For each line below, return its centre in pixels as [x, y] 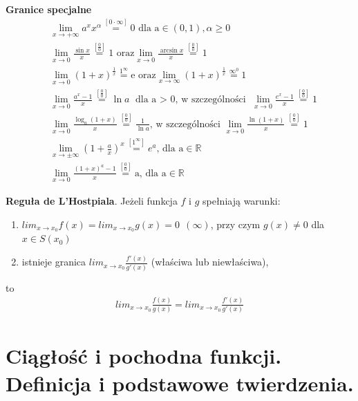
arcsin [169, 50]
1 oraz [122, 54]
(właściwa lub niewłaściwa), [210, 262]
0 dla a [145, 28]
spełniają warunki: [242, 201]
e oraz [143, 75]
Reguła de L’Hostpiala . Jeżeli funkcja [92, 201]
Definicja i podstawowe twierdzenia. [180, 383]
